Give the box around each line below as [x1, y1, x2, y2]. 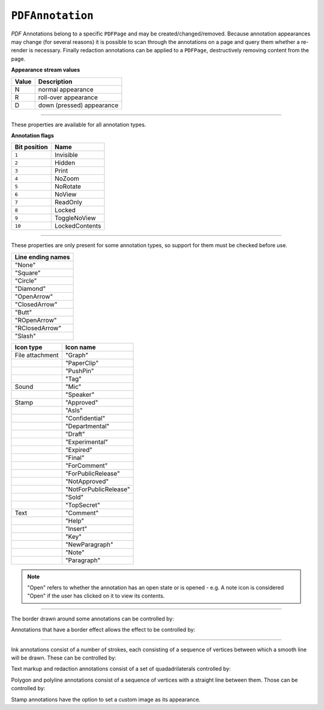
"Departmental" [65, 421, 110, 430]
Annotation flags [11, 132, 54, 139]
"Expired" [65, 445, 93, 454]
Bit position [14, 143, 48, 151]
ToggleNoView [54, 214, 96, 222]
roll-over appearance [38, 93, 98, 102]
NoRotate [54, 182, 81, 191]
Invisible [54, 151, 78, 159]
